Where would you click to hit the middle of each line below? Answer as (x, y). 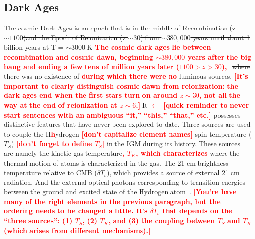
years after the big (219, 56)
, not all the (220, 95)
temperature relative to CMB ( (51, 172)
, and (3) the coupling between (162, 221)
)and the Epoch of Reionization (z (74, 37)
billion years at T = (34, 47)
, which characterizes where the (188, 153)
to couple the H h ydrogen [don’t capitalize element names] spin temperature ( (128, 134)
